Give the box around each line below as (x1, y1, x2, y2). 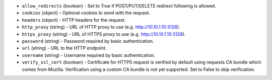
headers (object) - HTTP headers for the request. (22, 17, 126, 23)
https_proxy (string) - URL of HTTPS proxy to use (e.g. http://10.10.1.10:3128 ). (22, 31, 186, 37)
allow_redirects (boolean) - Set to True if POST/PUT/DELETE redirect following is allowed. (22, 3, 216, 9)
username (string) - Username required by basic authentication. (22, 52, 156, 58)
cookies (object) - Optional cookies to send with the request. (22, 10, 151, 16)
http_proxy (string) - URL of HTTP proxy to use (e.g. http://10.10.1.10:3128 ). (22, 24, 180, 30)
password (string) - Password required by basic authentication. (22, 38, 154, 44)
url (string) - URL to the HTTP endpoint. (22, 45, 107, 51)
